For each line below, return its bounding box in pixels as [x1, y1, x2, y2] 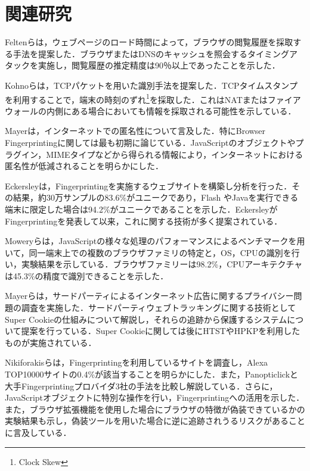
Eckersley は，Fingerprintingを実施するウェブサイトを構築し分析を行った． [5, 179, 292, 192]
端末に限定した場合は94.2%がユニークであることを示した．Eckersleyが [5, 202, 278, 215]
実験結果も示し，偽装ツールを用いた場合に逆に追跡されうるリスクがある [5, 414, 289, 427]
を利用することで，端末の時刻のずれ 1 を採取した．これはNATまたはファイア [5, 91, 301, 105]
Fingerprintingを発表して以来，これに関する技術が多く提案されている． [5, 214, 283, 227]
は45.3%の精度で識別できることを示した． [5, 269, 169, 282]
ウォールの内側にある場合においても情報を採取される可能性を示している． [5, 104, 296, 117]
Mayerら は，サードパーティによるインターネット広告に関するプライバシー [5, 289, 294, 302]
